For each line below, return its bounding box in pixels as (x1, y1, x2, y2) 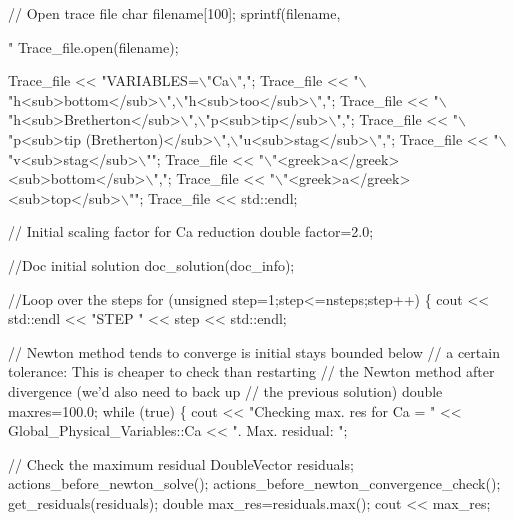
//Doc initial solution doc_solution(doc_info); (8, 254, 295, 275)
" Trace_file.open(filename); (8, 36, 179, 57)
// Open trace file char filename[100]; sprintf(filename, (8, 3, 341, 23)
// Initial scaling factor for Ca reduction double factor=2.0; (8, 221, 374, 242)
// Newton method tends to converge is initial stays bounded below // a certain (8, 341, 500, 362)
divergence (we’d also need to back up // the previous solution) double (8, 380, 443, 401)
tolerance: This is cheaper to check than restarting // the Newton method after (8, 361, 495, 382)
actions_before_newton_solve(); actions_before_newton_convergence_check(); (8, 473, 501, 494)
